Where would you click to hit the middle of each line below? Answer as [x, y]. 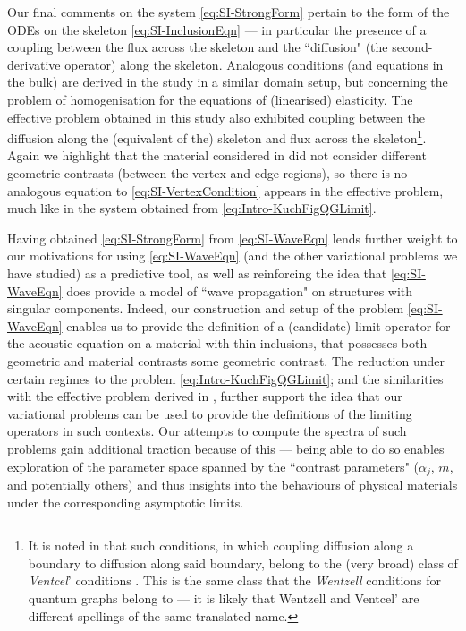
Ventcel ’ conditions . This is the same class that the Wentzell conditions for [235, 580]
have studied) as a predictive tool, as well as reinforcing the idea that [197, 273]
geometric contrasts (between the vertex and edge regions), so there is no [208, 173]
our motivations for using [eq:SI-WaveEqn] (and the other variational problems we [233, 256]
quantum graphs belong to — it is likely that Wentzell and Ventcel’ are [224, 597]
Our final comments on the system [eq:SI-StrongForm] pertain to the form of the [229, 12]
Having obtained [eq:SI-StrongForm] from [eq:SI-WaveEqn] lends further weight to [233, 238]
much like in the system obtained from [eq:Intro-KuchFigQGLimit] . [192, 208]
